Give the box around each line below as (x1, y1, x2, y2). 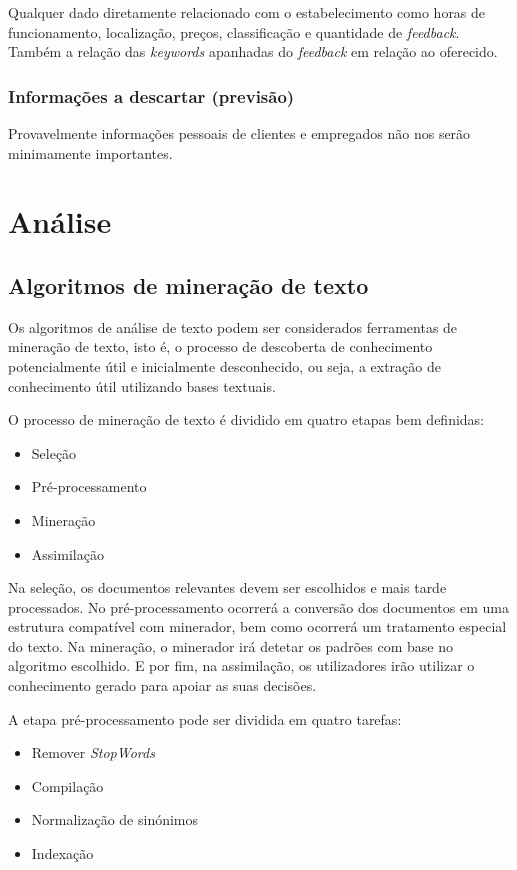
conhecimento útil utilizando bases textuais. (8, 375, 276, 396)
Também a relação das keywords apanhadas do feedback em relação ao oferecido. (8, 41, 498, 62)
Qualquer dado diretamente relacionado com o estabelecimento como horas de (8, 2, 486, 22)
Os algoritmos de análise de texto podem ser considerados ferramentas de (8, 316, 458, 337)
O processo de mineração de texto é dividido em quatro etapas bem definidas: (8, 409, 485, 430)
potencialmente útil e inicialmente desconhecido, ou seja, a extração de (8, 355, 441, 376)
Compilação (31, 775, 104, 796)
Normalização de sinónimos (31, 809, 199, 830)
